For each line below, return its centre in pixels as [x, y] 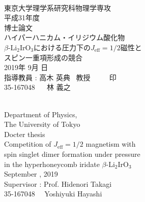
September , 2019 [31, 174]
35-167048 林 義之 [37, 87]
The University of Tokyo [42, 124]
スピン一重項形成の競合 [43, 57]
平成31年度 [22, 18]
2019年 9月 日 [26, 67]
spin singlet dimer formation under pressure [72, 154]
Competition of [28, 144]
